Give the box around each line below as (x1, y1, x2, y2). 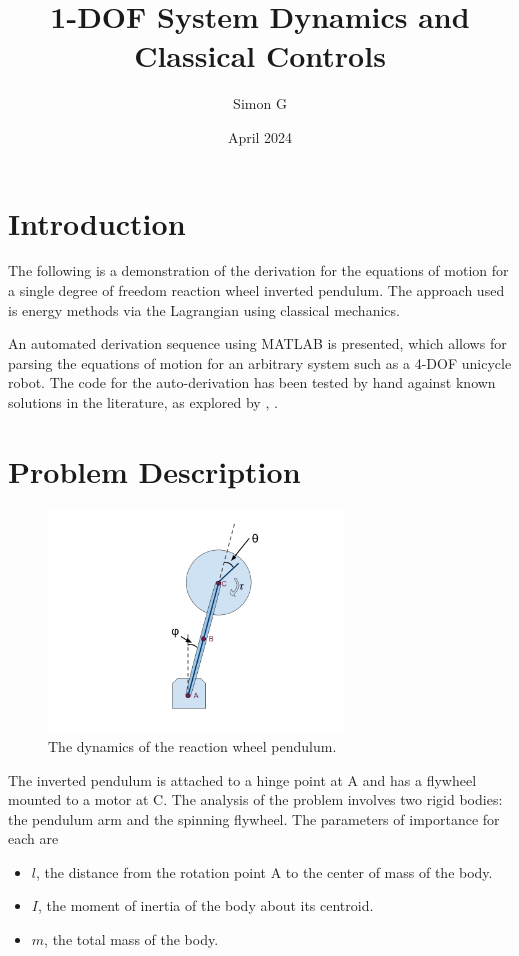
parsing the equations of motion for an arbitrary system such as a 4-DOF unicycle (8, 352, 512, 373)
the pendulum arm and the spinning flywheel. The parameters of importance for (8, 808, 500, 829)
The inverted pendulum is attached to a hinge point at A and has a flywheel (8, 769, 477, 790)
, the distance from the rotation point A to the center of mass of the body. (35, 861, 493, 882)
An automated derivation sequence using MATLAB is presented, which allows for (8, 333, 507, 354)
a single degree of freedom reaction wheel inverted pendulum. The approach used (8, 280, 505, 301)
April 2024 (227, 126, 293, 147)
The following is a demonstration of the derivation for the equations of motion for (8, 260, 509, 281)
